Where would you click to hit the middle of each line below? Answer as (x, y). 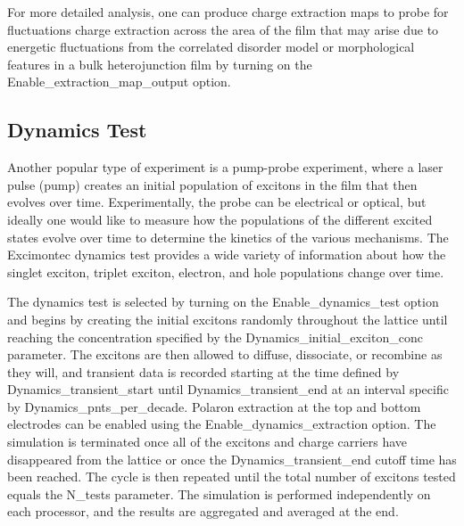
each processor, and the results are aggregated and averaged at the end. (203, 511)
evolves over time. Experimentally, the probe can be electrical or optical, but (217, 202)
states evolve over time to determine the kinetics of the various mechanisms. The (228, 237)
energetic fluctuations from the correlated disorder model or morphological (211, 47)
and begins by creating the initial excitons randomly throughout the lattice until (228, 319)
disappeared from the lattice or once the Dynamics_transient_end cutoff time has (232, 459)
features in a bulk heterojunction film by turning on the (160, 64)
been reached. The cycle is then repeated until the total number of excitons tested (232, 477)
